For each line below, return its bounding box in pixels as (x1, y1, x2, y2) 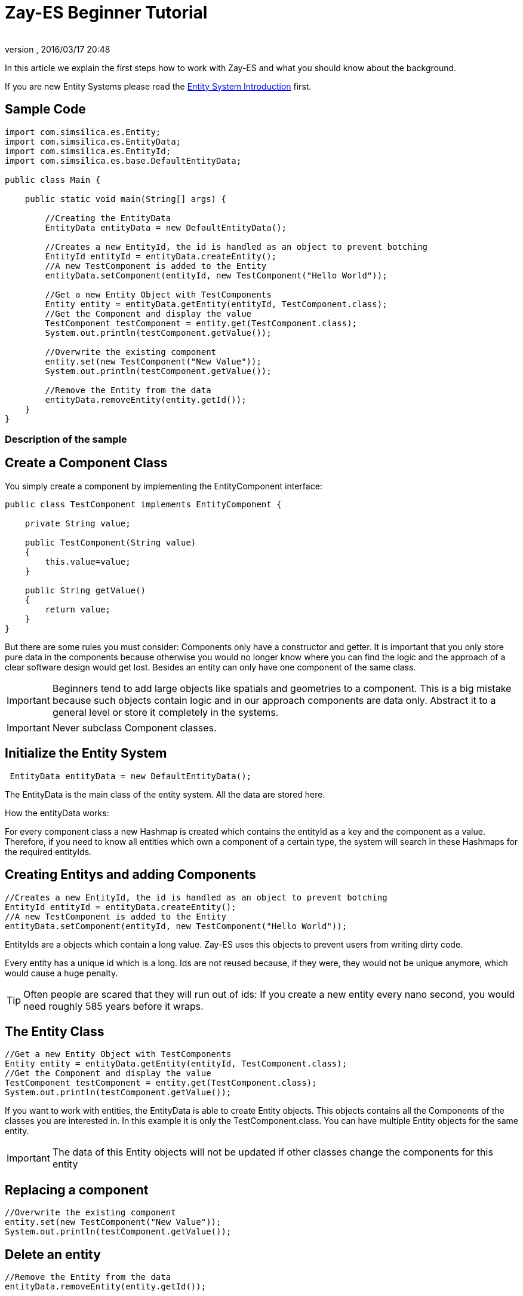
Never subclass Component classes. (52, 721, 217, 734)
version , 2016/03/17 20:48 (5, 44, 110, 54)
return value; (45, 604, 111, 614)
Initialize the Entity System (5, 746, 167, 761)
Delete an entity (5, 1246, 101, 1262)
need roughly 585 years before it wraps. (23, 1000, 204, 1012)
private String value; (24, 518, 131, 528)
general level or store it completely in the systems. (52, 706, 279, 718)
